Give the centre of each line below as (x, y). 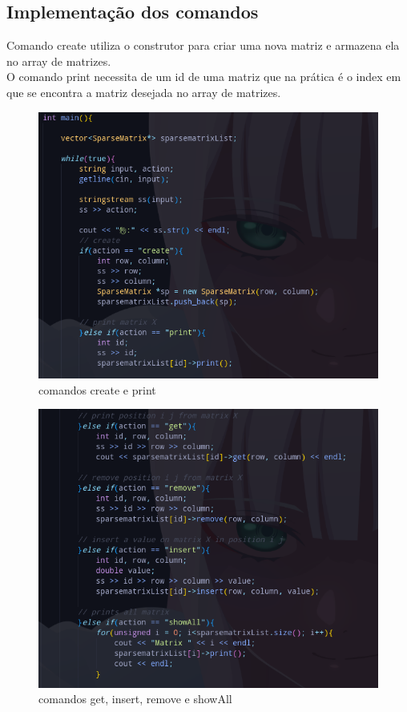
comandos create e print (97, 389)
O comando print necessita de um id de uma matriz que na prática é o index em (204, 77)
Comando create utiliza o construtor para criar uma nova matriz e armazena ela (203, 45)
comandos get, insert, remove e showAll (135, 699)
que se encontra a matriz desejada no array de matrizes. (144, 92)
